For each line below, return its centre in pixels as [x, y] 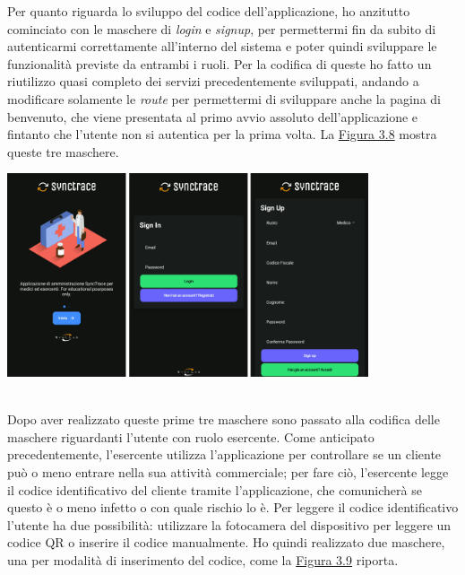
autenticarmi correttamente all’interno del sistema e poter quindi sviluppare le [222, 46]
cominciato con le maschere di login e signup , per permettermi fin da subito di [222, 28]
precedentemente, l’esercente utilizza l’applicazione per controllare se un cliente [224, 454]
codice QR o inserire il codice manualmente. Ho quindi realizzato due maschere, [226, 542]
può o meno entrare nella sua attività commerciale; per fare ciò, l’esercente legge [228, 472]
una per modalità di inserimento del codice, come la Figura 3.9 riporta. [203, 560]
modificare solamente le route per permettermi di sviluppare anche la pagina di [224, 98]
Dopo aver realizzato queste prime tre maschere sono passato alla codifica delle [224, 419]
